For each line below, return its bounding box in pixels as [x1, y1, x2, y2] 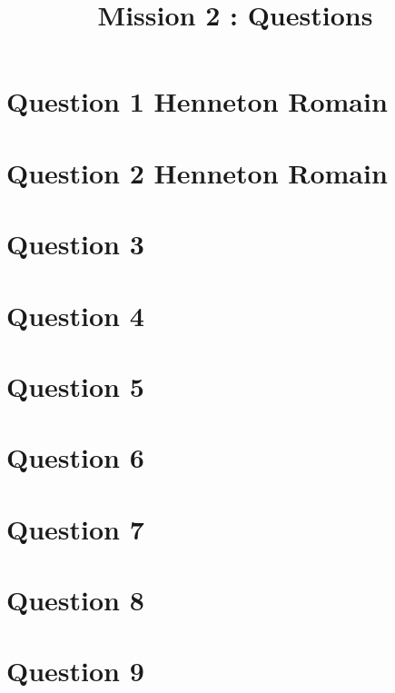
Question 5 [6, 367, 144, 404]
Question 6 [6, 439, 144, 476]
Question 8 [6, 581, 144, 618]
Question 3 [6, 225, 144, 262]
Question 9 [6, 652, 144, 689]
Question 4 [6, 296, 144, 333]
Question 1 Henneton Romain [6, 83, 388, 120]
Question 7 [6, 510, 144, 547]
